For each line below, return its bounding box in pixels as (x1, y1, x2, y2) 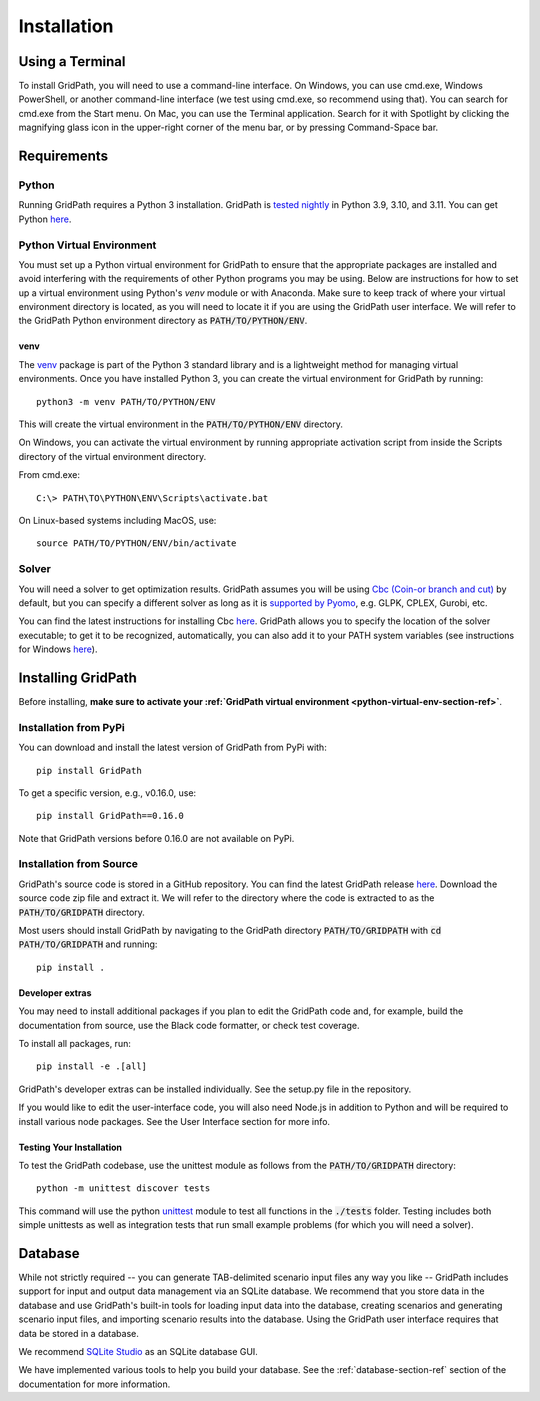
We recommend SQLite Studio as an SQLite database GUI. (18, 1345, 259, 1357)
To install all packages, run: (18, 1037, 132, 1049)
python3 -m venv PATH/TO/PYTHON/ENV (36, 396, 216, 407)
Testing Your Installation (18, 1141, 122, 1153)
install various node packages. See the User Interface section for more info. (18, 1115, 330, 1127)
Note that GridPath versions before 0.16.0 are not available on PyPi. (18, 832, 295, 844)
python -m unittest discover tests (36, 1183, 211, 1194)
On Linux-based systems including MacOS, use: (18, 515, 217, 526)
